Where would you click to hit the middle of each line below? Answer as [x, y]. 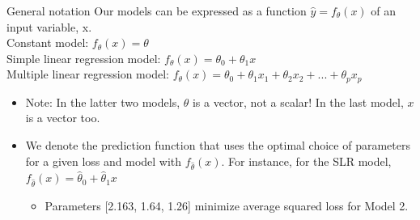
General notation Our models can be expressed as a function [157, 11]
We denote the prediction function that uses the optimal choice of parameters [218, 145]
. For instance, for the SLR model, [306, 161]
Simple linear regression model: [84, 58]
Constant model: [48, 42]
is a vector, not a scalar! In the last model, [298, 102]
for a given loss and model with [104, 161]
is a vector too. [63, 118]
